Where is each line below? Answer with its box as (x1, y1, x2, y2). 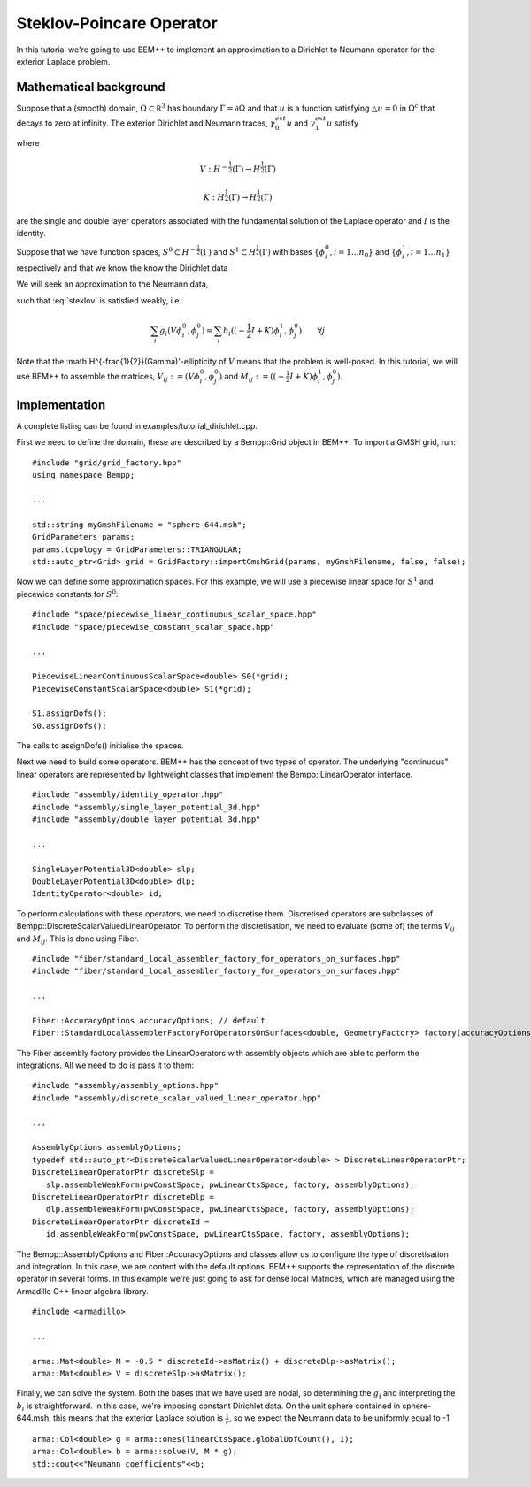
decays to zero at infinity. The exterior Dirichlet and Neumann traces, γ (16, 118, 276, 128)
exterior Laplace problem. (16, 56, 111, 66)
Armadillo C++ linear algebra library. (16, 1285, 150, 1296)
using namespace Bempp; (32, 470, 135, 480)
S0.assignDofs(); (32, 721, 107, 731)
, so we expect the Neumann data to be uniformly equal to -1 (228, 1413, 450, 1423)
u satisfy (326, 118, 359, 128)
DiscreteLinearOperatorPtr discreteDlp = (32, 1192, 214, 1202)
